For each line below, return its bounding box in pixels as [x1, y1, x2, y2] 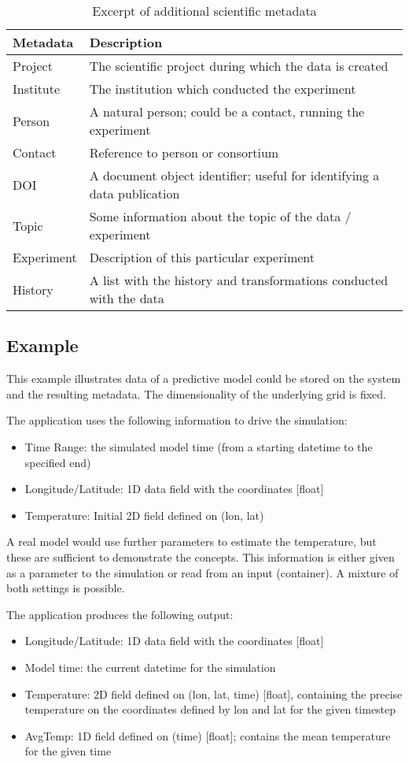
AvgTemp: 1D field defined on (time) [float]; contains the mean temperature [24, 727, 391, 744]
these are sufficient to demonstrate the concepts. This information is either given [6, 548, 395, 565]
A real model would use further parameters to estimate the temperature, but [6, 533, 377, 550]
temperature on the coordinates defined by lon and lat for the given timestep [24, 701, 396, 718]
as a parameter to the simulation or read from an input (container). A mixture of [6, 564, 399, 580]
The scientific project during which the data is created [89, 57, 389, 75]
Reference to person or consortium [89, 143, 279, 161]
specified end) [24, 454, 91, 470]
